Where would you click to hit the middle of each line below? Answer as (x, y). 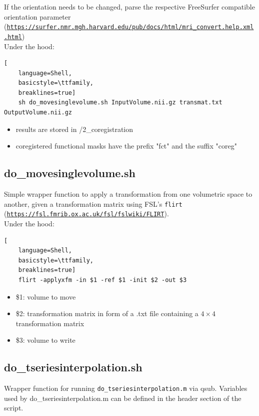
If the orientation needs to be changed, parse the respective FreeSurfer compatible (129, 7)
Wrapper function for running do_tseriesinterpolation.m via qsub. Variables (126, 388)
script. (14, 408)
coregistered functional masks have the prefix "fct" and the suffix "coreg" (126, 146)
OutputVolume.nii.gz (38, 113)
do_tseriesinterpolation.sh (73, 367)
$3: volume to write (45, 340)
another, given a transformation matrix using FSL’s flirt (93, 203)
